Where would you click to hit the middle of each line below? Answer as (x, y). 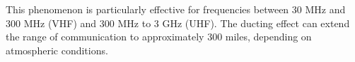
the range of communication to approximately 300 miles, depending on (159, 37)
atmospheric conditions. (57, 50)
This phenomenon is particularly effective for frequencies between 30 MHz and (176, 9)
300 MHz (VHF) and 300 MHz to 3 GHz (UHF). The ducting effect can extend (178, 23)
